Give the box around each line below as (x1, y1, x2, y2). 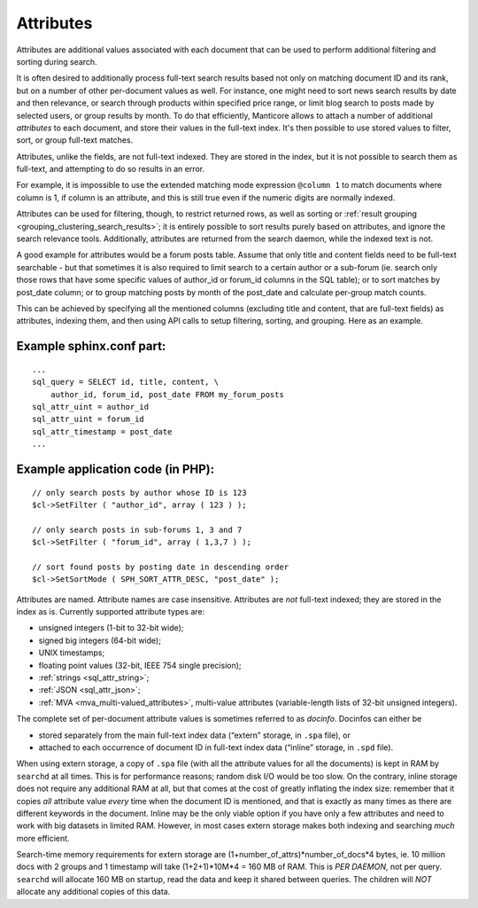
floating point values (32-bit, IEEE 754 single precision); (38, 660, 243, 670)
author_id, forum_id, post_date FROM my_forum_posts (50, 389, 285, 399)
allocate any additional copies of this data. (16, 887, 171, 897)
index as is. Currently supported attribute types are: (16, 607, 205, 617)
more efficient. (16, 833, 70, 843)
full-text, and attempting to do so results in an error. (16, 164, 205, 175)
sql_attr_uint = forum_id (32, 414, 145, 425)
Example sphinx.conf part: (16, 339, 166, 354)
